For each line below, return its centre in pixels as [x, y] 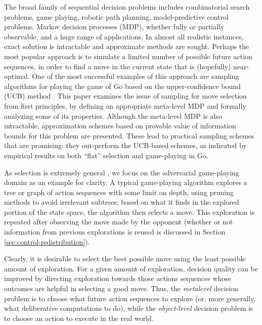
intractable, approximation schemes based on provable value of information [120, 126]
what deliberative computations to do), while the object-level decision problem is [129, 308]
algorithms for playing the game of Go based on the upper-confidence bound [122, 86]
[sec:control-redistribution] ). [47, 241]
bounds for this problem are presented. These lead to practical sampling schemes [129, 135]
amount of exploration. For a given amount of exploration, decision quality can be [131, 268]
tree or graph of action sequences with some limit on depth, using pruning [119, 192]
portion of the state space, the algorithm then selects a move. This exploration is [129, 212]
